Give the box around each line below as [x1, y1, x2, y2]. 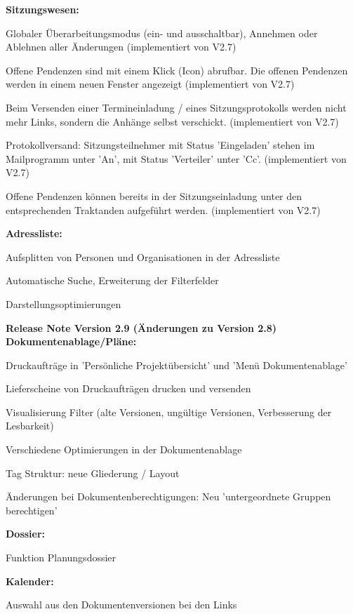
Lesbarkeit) [6, 418, 54, 433]
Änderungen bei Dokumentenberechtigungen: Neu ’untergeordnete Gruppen [6, 489, 331, 504]
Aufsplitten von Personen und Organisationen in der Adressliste [6, 249, 280, 264]
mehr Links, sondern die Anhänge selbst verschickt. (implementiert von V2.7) [6, 114, 339, 128]
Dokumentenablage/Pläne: [6, 334, 137, 349]
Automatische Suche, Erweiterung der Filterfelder [6, 273, 219, 288]
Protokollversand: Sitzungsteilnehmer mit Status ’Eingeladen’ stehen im [6, 138, 315, 152]
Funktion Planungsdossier [6, 550, 116, 565]
